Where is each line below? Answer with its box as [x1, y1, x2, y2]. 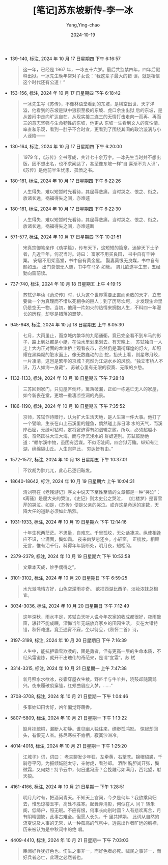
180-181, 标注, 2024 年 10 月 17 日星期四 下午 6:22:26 [10, 178, 121, 184]
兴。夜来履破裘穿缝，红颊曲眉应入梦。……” [22, 682, 113, 688]
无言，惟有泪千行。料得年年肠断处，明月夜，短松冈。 [22, 542, 135, 548]
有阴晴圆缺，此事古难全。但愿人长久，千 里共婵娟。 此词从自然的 [22, 813, 159, 820]
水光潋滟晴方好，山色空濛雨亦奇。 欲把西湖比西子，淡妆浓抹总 [22, 585, 154, 592]
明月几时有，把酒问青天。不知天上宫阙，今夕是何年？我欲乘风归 [22, 794, 157, 800]
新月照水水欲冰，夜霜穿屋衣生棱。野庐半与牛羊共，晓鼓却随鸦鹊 [22, 676, 157, 682]
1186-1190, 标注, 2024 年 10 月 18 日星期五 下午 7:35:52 [10, 403, 125, 409]
